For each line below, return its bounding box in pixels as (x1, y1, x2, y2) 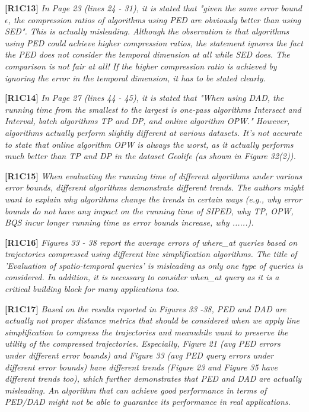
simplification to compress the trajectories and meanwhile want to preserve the (5, 325, 288, 338)
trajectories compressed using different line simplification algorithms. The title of (5, 248, 297, 260)
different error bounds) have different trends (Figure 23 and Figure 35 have (5, 360, 278, 373)
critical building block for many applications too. (5, 283, 180, 295)
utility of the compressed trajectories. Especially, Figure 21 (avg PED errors (5, 337, 281, 350)
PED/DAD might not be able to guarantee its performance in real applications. (5, 395, 291, 408)
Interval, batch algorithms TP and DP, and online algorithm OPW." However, (5, 115, 290, 127)
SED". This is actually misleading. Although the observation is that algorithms (5, 25, 289, 37)
